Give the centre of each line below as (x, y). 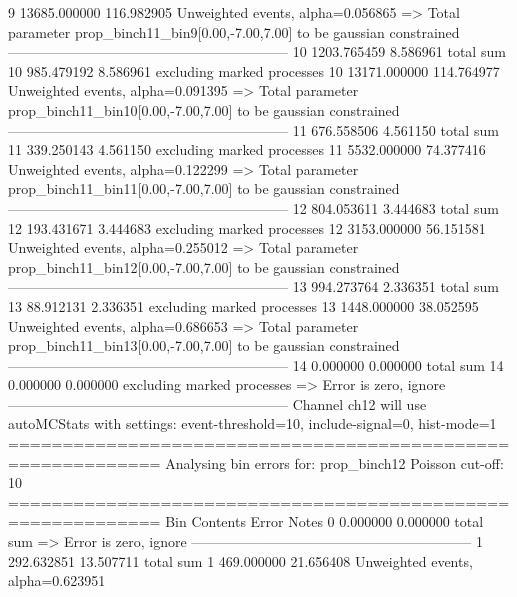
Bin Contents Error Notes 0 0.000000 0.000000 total (324, 521)
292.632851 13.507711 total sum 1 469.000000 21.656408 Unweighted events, (240, 560)
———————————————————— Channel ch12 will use (217, 403)
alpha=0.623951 (57, 580)
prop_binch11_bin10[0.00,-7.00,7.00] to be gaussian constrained (204, 109)
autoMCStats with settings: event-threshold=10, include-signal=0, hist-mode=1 (252, 423)
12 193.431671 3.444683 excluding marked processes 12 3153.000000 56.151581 (247, 227)
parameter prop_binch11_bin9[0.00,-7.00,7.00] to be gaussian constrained (234, 31)
